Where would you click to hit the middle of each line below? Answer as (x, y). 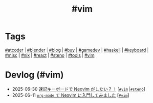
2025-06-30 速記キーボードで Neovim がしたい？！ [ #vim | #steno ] (79, 89)
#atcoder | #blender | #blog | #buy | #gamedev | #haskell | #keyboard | (77, 50)
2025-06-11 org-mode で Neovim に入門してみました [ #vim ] (71, 95)
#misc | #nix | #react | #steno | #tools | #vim (50, 55)
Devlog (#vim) (34, 75)
